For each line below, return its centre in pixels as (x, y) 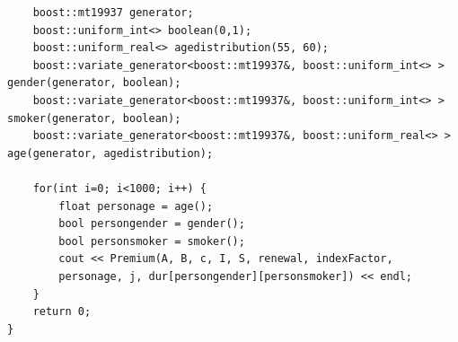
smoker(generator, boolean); (94, 118)
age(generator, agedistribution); (110, 153)
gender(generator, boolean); (94, 83)
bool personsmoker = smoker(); (152, 241)
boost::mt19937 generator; (113, 13)
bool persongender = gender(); (152, 224)
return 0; (62, 312)
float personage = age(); (136, 206)
